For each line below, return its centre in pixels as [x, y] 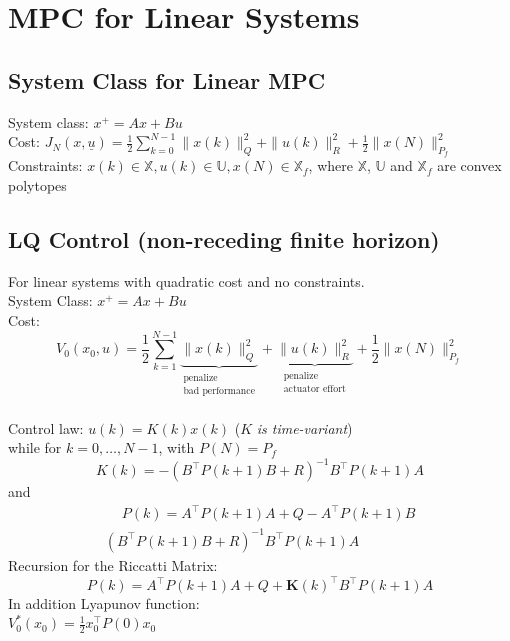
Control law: [46, 427]
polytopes [37, 184]
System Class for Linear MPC [167, 79]
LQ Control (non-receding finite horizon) [224, 238]
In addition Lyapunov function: [104, 603]
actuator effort [314, 389]
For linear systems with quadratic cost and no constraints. [186, 280]
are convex [469, 165]
